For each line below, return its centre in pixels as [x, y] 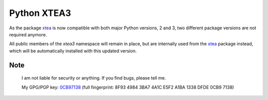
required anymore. [28, 34]
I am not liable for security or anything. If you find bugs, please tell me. [94, 78]
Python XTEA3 [40, 13]
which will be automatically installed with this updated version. [73, 51]
